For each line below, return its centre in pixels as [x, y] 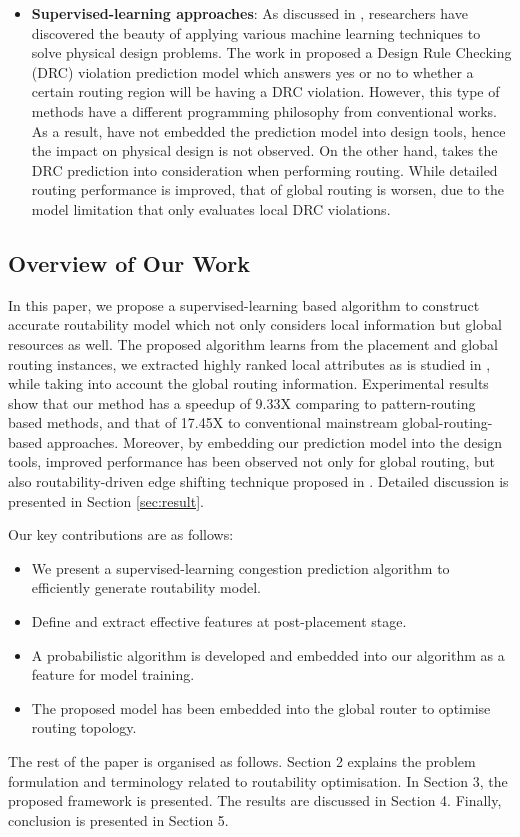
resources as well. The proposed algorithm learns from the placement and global [253, 343]
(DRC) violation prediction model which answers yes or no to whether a [252, 71]
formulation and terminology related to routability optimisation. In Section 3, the [258, 780]
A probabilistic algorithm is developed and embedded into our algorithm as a [268, 654]
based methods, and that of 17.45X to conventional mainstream [203, 422]
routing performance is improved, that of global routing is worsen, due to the [268, 189]
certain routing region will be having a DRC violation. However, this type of [265, 91]
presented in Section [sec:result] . [106, 500]
